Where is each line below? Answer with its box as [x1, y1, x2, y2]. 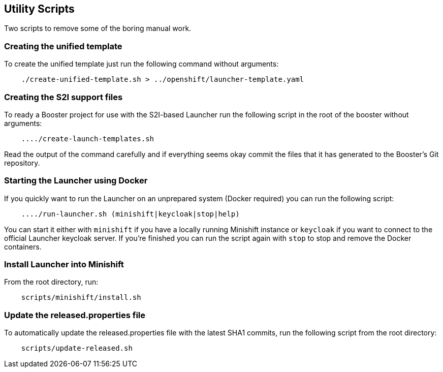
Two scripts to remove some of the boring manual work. [4, 24, 192, 33]
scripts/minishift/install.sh [21, 293, 141, 302]
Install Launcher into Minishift [4, 259, 124, 270]
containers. [4, 242, 42, 251]
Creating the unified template [4, 41, 122, 51]
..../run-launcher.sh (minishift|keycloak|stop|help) [21, 209, 240, 218]
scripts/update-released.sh [21, 344, 133, 353]
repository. [4, 158, 40, 167]
